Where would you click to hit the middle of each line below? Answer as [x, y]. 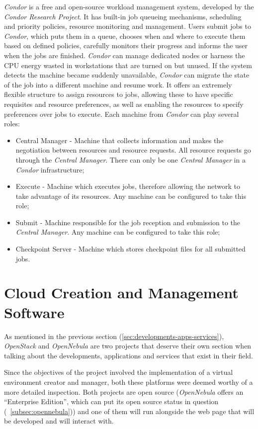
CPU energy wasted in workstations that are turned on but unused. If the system [128, 65]
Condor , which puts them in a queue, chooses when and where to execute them [125, 36]
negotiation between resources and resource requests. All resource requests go [133, 150]
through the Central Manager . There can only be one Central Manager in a [130, 159]
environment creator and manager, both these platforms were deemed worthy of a [129, 382]
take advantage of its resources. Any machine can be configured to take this [131, 196]
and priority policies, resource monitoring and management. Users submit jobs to [128, 26]
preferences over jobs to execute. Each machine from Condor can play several [122, 114]
